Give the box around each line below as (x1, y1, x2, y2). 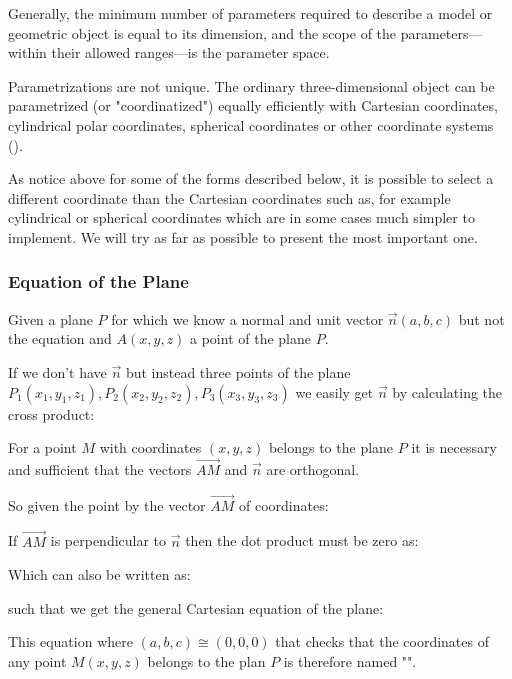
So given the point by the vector (8, 494, 206, 515)
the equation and (8, 328, 112, 349)
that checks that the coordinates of (275, 631, 489, 652)
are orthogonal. (266, 458, 360, 479)
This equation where (8, 631, 133, 652)
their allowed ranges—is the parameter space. (51, 42, 330, 63)
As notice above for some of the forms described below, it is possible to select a (8, 168, 494, 189)
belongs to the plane (268, 437, 394, 458)
